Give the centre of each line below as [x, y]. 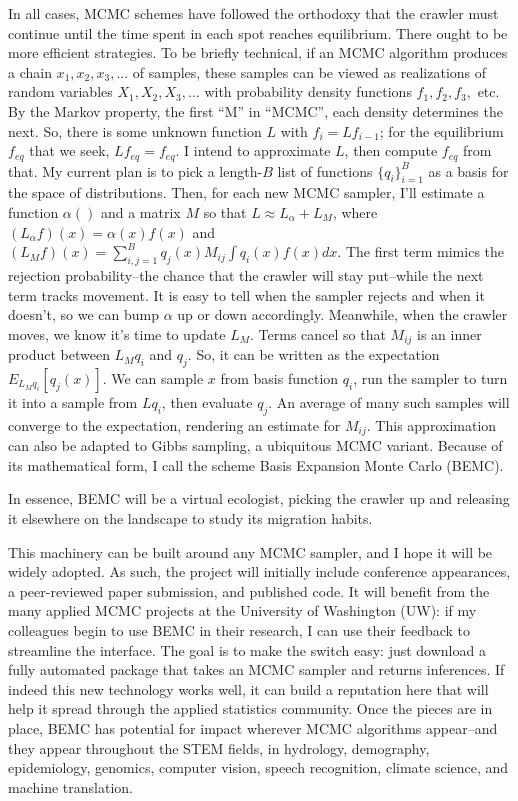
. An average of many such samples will [389, 402]
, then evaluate [207, 402]
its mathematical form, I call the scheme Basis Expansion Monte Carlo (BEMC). [256, 464]
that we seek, [69, 150]
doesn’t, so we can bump [84, 314]
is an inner [449, 333]
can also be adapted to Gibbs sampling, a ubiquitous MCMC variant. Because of [255, 445]
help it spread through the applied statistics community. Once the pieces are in [250, 708]
